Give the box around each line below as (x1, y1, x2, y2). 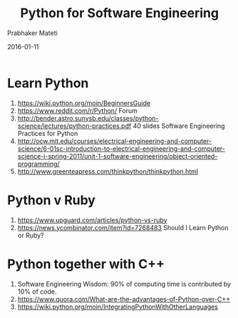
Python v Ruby (7, 192, 95, 208)
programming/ (17, 159, 60, 168)
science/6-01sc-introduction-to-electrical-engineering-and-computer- (17, 144, 225, 153)
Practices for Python (17, 129, 78, 137)
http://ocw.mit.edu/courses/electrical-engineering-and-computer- (17, 136, 212, 145)
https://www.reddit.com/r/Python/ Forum (17, 106, 138, 115)
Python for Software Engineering (20, 5, 219, 21)
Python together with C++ (7, 256, 165, 272)
